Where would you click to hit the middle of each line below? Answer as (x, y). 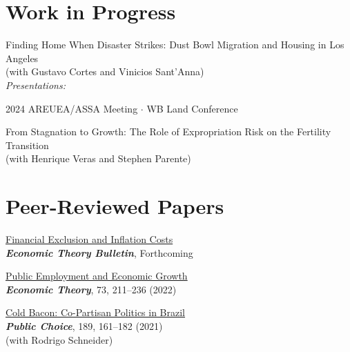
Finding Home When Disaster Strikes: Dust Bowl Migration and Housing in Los (175, 45)
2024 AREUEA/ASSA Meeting (72, 108)
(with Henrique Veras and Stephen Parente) (98, 158)
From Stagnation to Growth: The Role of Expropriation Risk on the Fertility (168, 131)
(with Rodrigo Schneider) (59, 339)
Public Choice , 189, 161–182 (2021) (84, 325)
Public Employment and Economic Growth (97, 276)
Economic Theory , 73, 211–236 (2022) (91, 289)
